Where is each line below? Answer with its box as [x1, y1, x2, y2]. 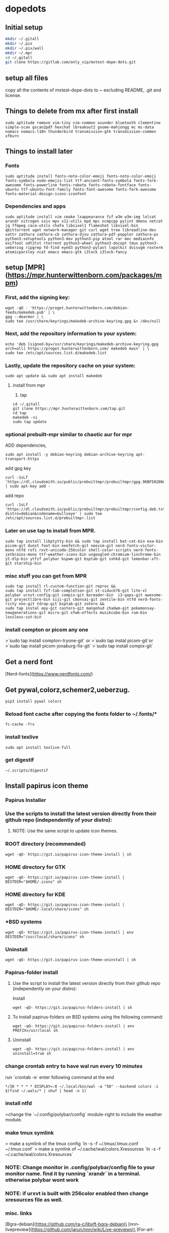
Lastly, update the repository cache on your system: [5, 362, 136, 369]
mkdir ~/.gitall [5, 36, 39, 41]
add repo [5, 492, 24, 499]
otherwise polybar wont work [5, 1177, 79, 1184]
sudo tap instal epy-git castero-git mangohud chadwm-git [5, 606, 129, 611]
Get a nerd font [5, 657, 53, 666]
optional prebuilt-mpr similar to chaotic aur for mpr [5, 431, 132, 438]
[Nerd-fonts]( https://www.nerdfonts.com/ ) [5, 671, 93, 677]
